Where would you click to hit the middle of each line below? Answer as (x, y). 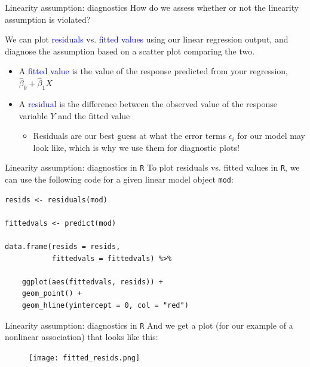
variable (33, 115)
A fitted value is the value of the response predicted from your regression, (153, 71)
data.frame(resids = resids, (63, 247)
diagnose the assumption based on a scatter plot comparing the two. (130, 51)
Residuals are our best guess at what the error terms (130, 136)
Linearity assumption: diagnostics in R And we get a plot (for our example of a (149, 325)
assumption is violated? (48, 19)
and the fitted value (94, 115)
